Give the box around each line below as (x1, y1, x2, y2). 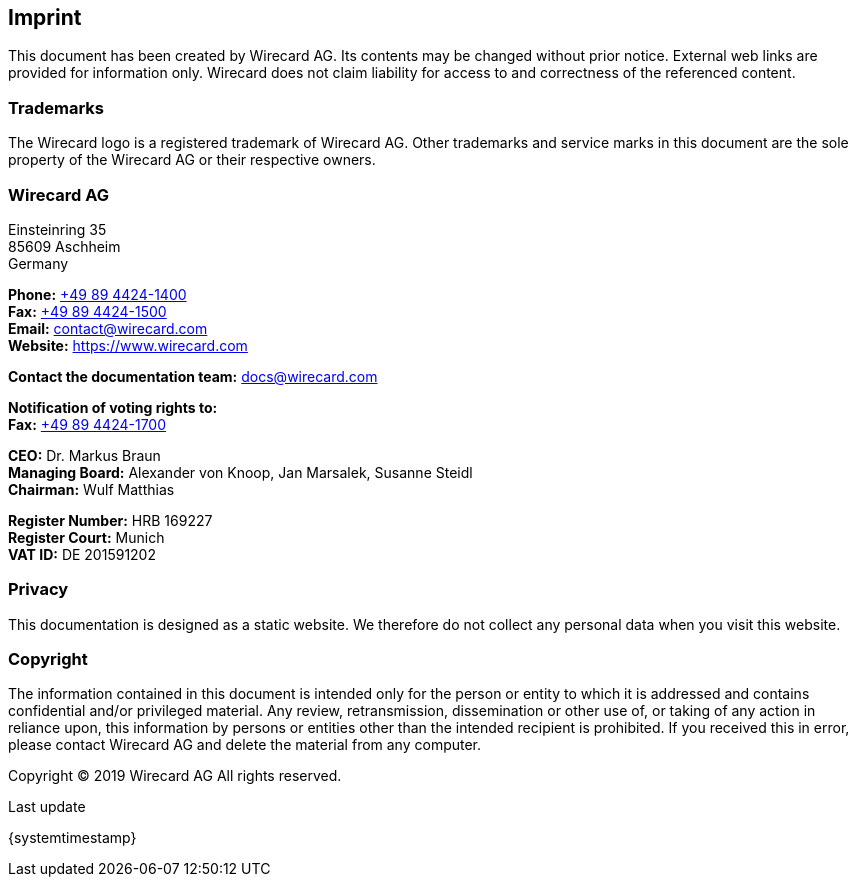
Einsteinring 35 (8, 220, 107, 238)
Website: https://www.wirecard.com (8, 336, 248, 354)
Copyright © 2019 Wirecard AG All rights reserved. (8, 767, 342, 785)
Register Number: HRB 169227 (8, 511, 213, 529)
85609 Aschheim (8, 237, 121, 255)
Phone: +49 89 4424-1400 (8, 285, 187, 303)
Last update (8, 798, 86, 816)
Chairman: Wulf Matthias (8, 480, 175, 498)
